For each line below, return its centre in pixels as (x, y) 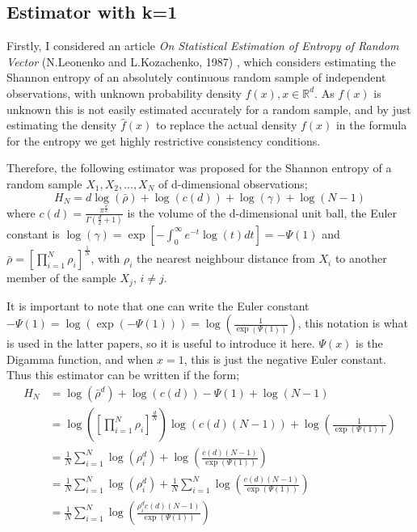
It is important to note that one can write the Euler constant (158, 305)
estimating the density (62, 125)
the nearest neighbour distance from (226, 258)
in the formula (371, 125)
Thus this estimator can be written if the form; (123, 375)
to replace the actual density (226, 125)
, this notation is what (353, 323)
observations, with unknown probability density (124, 93)
